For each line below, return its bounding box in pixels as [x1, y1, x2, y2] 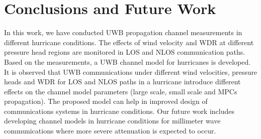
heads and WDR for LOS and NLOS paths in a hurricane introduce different [4, 76, 241, 87]
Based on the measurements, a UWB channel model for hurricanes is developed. [4, 56, 251, 67]
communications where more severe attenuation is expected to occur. [4, 125, 216, 136]
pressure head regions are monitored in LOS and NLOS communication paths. [4, 47, 245, 57]
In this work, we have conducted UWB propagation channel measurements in [4, 27, 242, 38]
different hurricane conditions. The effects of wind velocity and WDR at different [4, 37, 254, 47]
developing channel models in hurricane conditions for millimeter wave [4, 115, 221, 126]
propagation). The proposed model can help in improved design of [4, 96, 208, 106]
